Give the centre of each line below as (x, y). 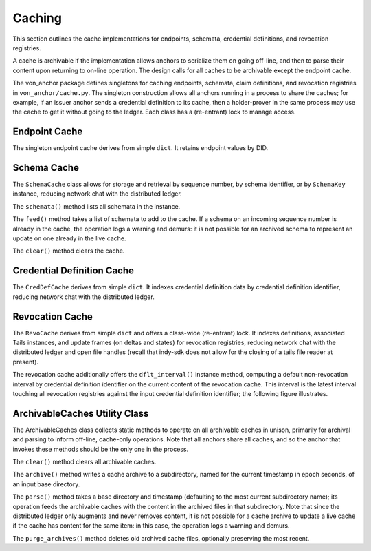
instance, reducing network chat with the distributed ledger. (97, 194)
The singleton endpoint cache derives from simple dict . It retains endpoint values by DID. (140, 148)
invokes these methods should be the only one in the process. (101, 449)
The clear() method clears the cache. (69, 251)
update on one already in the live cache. (69, 238)
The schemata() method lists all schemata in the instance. (97, 206)
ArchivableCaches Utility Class (81, 413)
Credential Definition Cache (73, 271)
